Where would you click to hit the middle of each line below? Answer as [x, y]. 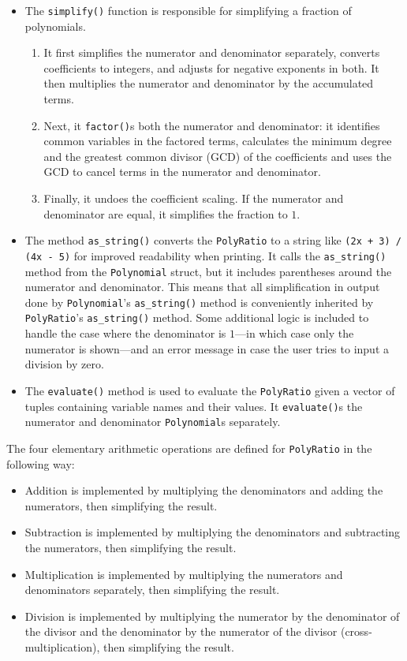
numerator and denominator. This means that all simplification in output [202, 287]
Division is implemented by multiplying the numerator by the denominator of [212, 616]
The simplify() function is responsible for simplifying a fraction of [188, 10]
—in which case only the [295, 333]
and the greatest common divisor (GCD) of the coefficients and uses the [218, 156]
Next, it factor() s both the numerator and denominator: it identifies [212, 125]
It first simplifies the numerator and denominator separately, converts [212, 52]
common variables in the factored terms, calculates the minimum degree [218, 141]
